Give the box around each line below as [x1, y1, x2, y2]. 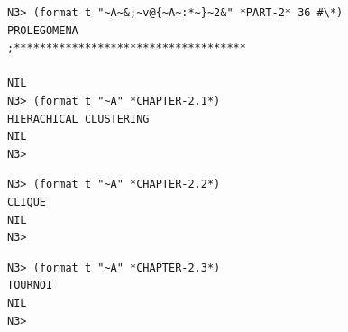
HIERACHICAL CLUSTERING [7, 112, 150, 125]
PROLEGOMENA [7, 23, 78, 37]
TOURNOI [7, 279, 53, 292]
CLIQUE [7, 195, 46, 208]
